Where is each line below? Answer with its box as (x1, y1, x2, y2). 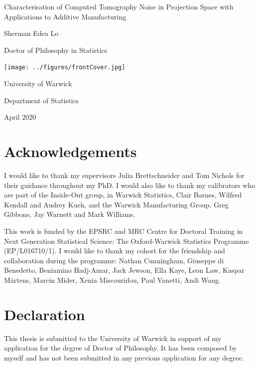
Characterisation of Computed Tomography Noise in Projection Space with (4, 1, 234, 11)
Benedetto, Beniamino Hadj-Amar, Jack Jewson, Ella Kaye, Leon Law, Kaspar (4, 265, 245, 275)
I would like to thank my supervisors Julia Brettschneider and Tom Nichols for (4, 170, 245, 180)
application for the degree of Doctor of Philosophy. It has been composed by (4, 343, 237, 353)
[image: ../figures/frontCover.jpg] (4, 64, 126, 71)
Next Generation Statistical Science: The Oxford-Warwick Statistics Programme (4, 235, 249, 246)
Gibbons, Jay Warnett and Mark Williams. (4, 209, 135, 219)
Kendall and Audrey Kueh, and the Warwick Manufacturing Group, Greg (4, 199, 229, 209)
